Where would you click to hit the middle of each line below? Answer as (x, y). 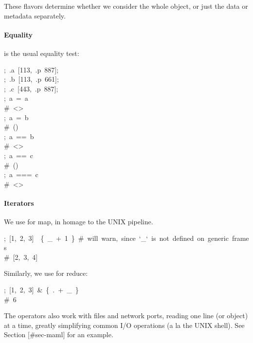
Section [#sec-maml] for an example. (59, 334)
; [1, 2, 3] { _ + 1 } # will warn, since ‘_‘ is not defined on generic (116, 238)
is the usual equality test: (42, 53)
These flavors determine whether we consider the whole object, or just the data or (126, 6)
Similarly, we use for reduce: (46, 273)
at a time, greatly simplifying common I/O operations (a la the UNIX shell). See (124, 325)
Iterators (19, 203)
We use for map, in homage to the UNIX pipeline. (79, 222)
